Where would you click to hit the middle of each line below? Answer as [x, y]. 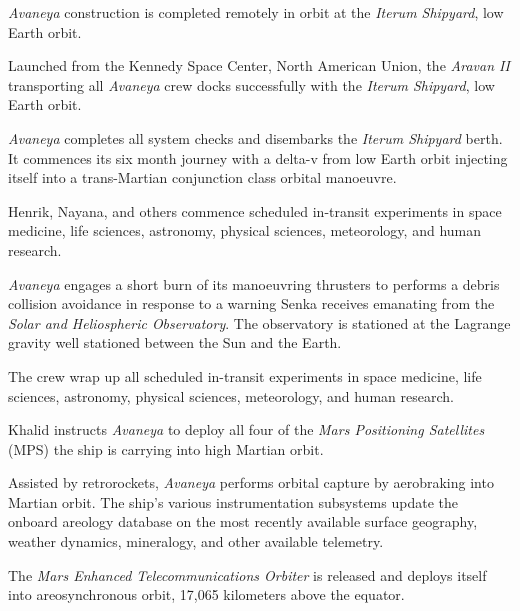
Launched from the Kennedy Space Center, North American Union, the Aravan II [259, 65]
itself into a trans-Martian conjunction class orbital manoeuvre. [202, 177]
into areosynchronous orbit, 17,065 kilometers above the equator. [206, 594]
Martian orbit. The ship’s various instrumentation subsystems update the [233, 501]
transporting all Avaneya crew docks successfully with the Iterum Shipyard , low [251, 84]
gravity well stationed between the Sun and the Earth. [175, 342]
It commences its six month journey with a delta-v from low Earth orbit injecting [258, 157]
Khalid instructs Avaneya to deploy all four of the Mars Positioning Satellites [246, 429]
